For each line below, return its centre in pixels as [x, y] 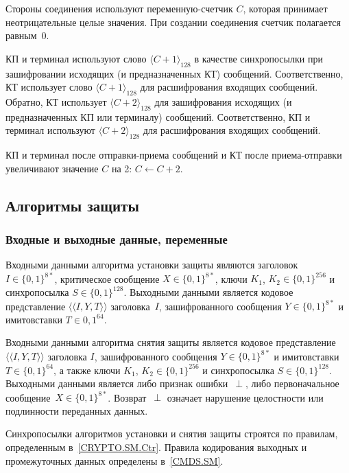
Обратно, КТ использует [56, 101]
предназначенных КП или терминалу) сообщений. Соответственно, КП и [158, 116]
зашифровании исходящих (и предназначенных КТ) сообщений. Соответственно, [174, 73]
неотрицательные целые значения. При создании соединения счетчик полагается [173, 22]
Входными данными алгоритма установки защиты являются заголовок [152, 265]
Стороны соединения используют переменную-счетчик [119, 8]
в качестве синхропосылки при [258, 58]
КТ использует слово [49, 87]
